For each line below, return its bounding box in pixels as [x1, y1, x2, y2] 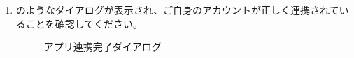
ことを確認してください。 [25, 16, 143, 30]
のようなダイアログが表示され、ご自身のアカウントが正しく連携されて [15, 3, 339, 17]
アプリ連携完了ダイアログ [43, 39, 162, 54]
